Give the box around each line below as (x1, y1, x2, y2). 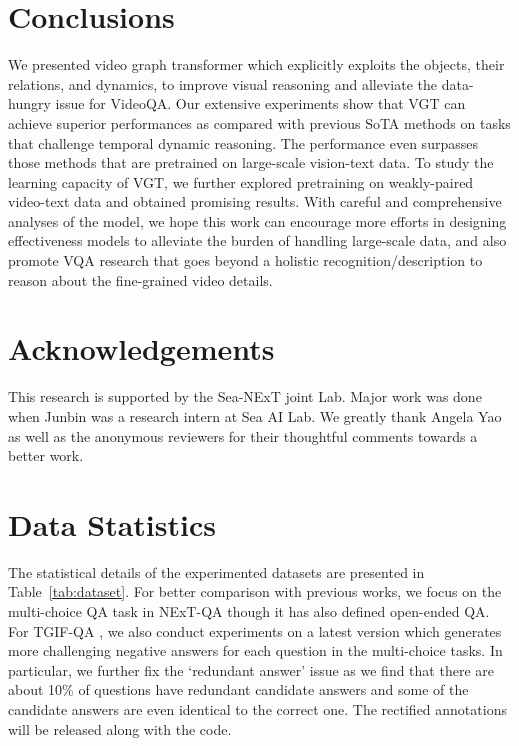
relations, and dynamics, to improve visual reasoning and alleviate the (8, 73, 438, 94)
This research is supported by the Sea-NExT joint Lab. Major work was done (8, 386, 482, 407)
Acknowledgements (8, 328, 275, 369)
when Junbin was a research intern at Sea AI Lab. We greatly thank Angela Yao (8, 405, 502, 426)
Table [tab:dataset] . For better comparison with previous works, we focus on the (8, 581, 502, 602)
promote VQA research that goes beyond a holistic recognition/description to (8, 250, 483, 271)
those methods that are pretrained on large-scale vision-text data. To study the (8, 152, 494, 173)
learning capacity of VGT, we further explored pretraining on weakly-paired (8, 171, 474, 192)
